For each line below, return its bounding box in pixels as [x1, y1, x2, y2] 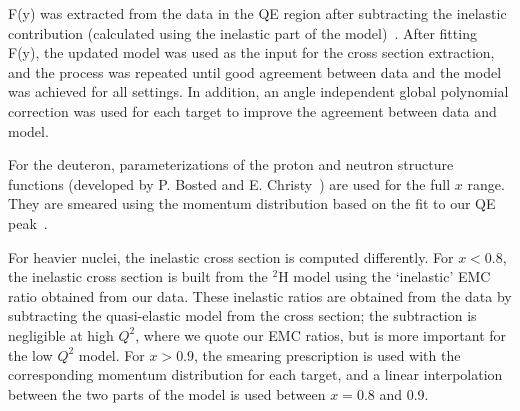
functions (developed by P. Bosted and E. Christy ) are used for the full [8, 173, 451, 194]
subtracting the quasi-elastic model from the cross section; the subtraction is [8, 305, 477, 326]
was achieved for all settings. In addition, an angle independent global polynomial [8, 81, 509, 102]
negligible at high [8, 324, 114, 345]
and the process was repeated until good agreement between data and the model [8, 61, 502, 82]
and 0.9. [379, 383, 429, 404]
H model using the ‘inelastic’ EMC [278, 266, 491, 287]
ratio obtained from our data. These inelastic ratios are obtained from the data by [8, 285, 512, 306]
